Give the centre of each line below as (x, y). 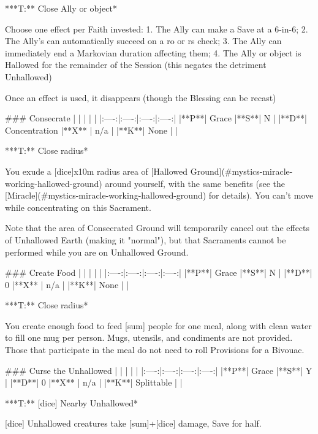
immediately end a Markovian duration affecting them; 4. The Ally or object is (153, 52)
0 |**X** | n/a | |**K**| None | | (67, 284)
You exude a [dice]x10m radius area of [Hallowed (97, 171)
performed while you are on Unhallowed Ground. (97, 252)
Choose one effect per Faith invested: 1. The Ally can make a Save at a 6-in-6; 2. (157, 29)
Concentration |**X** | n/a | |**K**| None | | (91, 130)
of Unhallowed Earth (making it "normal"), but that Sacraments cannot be (146, 239)
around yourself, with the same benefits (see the (195, 183)
